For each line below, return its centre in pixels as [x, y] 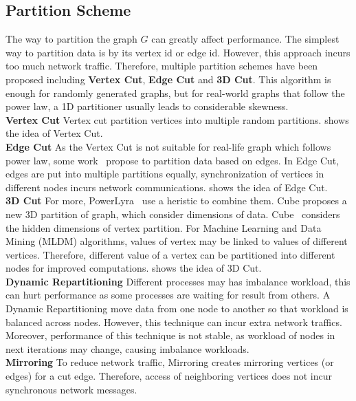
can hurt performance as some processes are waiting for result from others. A [168, 295]
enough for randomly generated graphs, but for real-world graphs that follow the [175, 93]
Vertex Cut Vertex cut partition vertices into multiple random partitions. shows [177, 119]
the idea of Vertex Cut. [54, 133]
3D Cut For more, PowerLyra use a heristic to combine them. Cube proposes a [176, 200]
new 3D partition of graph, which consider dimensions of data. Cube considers [173, 214]
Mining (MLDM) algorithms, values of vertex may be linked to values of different [177, 241]
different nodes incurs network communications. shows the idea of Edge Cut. [167, 187]
